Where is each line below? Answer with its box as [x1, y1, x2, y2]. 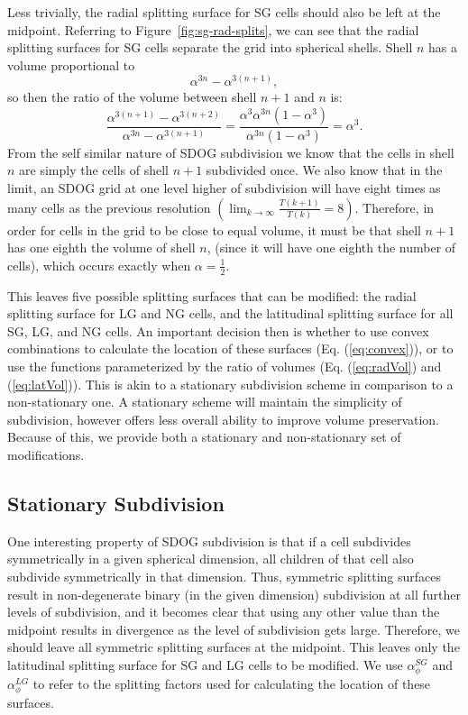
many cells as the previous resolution [7, 197, 211, 216]
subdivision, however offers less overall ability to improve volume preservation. [7, 409, 440, 428]
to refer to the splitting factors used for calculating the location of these [32, 674, 431, 693]
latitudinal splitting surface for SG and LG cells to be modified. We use [7, 655, 403, 674]
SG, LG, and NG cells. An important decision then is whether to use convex [7, 321, 429, 340]
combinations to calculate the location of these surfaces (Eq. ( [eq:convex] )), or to [7, 339, 454, 358]
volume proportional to [7, 55, 135, 74]
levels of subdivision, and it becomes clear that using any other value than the [7, 602, 440, 621]
